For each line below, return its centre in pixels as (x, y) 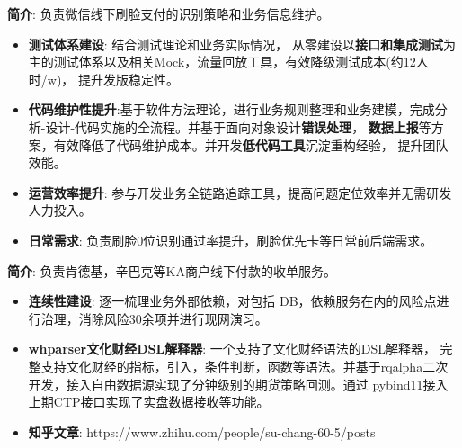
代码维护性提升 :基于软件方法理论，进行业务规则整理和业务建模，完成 (231, 109)
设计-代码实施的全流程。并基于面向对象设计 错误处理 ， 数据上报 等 (238, 126)
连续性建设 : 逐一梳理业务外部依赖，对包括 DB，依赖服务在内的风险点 (232, 301)
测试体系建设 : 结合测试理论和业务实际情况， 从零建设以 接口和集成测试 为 (242, 44)
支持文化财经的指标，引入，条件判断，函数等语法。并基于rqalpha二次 (244, 366)
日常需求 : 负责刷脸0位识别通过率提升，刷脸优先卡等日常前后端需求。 (231, 240)
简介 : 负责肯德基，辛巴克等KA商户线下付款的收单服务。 (172, 270)
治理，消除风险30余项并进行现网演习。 (154, 318)
